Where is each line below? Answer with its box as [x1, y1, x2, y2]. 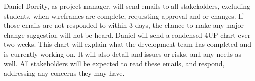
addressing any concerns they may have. [4, 68, 125, 78]
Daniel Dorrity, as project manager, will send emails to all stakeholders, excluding [4, 1, 251, 11]
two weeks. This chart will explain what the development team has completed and [4, 39, 252, 49]
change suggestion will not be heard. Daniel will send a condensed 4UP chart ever [4, 29, 251, 40]
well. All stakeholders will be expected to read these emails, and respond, [4, 58, 225, 68]
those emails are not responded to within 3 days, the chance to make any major [4, 20, 244, 30]
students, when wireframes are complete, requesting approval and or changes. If [4, 10, 243, 20]
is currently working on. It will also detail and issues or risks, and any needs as [4, 48, 242, 59]
